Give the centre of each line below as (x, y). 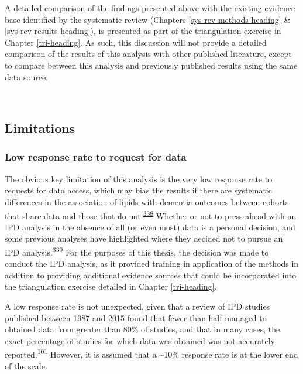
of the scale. (26, 365)
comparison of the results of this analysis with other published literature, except (148, 54)
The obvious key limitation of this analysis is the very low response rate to (139, 178)
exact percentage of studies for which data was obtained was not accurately (140, 340)
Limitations (40, 128)
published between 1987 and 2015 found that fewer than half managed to (136, 317)
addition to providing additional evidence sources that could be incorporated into (151, 275)
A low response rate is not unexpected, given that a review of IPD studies (137, 306)
